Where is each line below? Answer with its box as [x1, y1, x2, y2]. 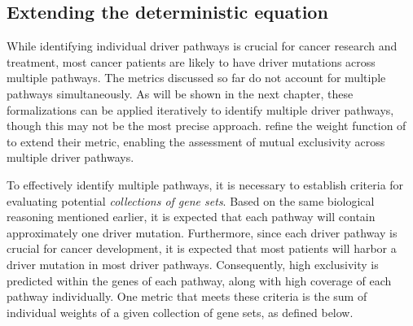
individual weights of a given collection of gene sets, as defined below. [7, 303, 354, 320]
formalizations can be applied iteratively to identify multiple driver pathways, [7, 101, 394, 118]
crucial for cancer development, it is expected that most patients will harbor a [7, 240, 397, 257]
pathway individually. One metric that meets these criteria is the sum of [7, 288, 367, 305]
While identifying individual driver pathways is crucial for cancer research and [7, 37, 398, 54]
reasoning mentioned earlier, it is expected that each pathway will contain [7, 208, 376, 225]
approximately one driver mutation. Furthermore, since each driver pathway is [7, 224, 398, 241]
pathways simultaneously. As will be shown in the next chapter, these [7, 85, 354, 102]
